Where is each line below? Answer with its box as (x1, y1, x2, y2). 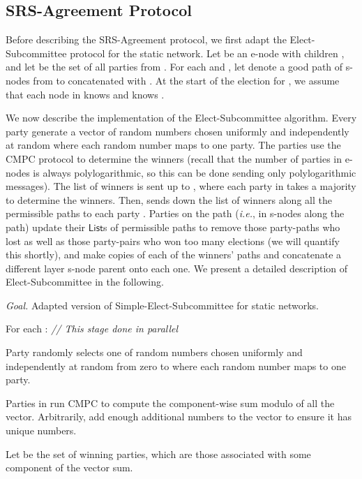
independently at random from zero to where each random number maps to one (6, 358, 346, 373)
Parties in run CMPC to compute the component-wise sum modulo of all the (6, 395, 335, 410)
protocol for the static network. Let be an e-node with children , (70, 45, 345, 60)
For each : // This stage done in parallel (6, 321, 179, 336)
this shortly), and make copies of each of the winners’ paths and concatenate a (6, 247, 342, 262)
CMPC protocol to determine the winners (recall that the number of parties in (6, 151, 342, 165)
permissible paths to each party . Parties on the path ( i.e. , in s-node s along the (6, 206, 345, 221)
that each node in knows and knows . (6, 87, 165, 101)
